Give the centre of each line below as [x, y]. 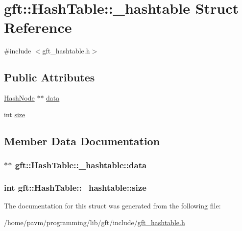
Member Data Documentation [82, 141]
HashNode [19, 98]
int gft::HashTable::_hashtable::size [75, 187]
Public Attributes [49, 77]
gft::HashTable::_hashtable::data [81, 165]
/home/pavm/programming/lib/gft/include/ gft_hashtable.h [95, 222]
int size [15, 114]
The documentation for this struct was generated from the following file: [112, 206]
